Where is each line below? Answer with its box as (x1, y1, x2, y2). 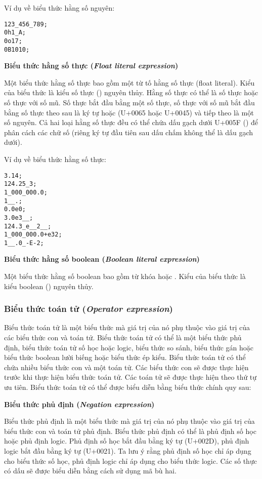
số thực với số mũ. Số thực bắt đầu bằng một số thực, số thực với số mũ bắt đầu (4, 97, 255, 107)
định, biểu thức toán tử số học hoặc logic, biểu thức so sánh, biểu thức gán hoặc (4, 342, 253, 352)
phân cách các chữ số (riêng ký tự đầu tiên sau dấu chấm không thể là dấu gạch (4, 127, 253, 137)
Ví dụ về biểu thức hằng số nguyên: (4, 3, 115, 13)
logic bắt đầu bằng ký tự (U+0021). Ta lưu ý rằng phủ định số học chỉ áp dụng (4, 446, 251, 456)
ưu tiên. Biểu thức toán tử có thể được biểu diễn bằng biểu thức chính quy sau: (4, 382, 251, 392)
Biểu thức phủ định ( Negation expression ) (4, 398, 155, 409)
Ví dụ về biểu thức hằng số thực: (4, 153, 106, 164)
